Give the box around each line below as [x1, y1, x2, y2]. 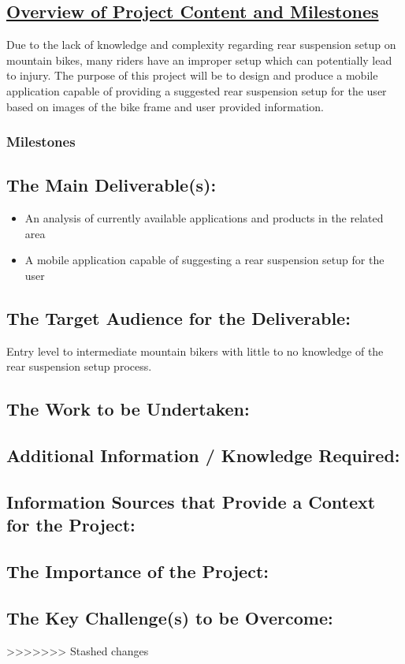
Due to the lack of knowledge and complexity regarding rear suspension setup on [6, 36, 396, 53]
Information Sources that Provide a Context [6, 489, 376, 513]
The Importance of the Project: [6, 559, 269, 584]
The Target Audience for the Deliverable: [6, 305, 351, 330]
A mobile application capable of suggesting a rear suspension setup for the [24, 252, 385, 268]
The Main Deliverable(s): [6, 173, 217, 197]
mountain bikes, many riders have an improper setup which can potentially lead [6, 51, 392, 68]
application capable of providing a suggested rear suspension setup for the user [6, 82, 387, 99]
